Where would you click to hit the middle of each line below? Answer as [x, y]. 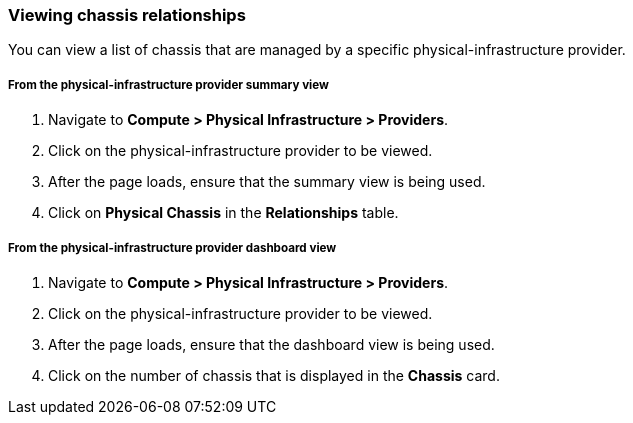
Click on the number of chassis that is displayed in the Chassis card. [274, 375]
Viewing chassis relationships [127, 15]
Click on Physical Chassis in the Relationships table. [223, 213]
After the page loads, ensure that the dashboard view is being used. [271, 344]
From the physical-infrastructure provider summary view [168, 84]
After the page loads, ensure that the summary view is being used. [267, 182]
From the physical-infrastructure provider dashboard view [172, 247]
